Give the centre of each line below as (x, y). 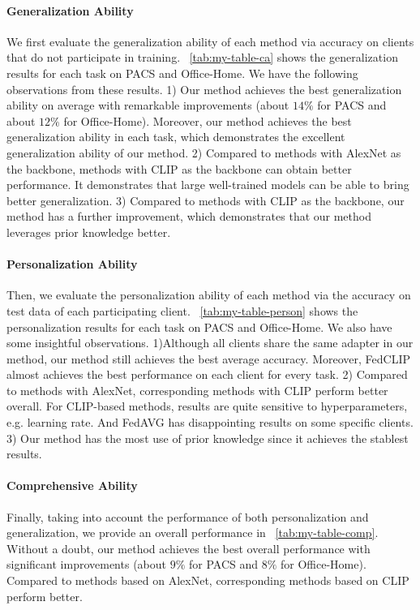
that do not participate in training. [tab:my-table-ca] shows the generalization (202, 57)
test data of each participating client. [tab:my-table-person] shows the (182, 310)
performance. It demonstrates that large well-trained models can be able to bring (208, 185)
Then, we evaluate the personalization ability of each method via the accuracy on (209, 295)
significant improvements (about (86, 564)
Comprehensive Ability (72, 485)
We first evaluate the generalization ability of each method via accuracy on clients (210, 41)
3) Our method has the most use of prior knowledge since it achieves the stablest (208, 438)
